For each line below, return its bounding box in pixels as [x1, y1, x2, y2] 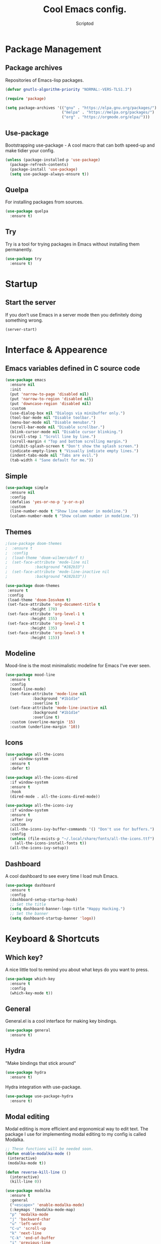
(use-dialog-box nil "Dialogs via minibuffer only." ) [10, 410, 125, 416]
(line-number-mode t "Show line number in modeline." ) [10, 509, 128, 514]
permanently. [5, 246, 33, 252]
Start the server [5, 298, 57, 307]
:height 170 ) [30, 607, 58, 612]
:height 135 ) [30, 626, 58, 631]
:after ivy [10, 817, 33, 822]
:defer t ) [10, 766, 30, 771]
